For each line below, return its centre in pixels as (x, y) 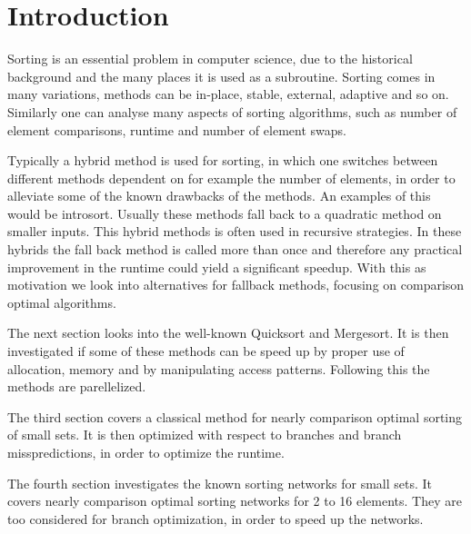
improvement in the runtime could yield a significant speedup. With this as (217, 267)
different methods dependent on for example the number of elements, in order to (231, 178)
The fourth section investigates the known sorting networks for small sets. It (220, 483)
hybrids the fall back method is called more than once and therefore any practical (235, 249)
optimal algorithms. (62, 302)
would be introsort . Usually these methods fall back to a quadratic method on (225, 213)
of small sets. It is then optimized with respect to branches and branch (205, 435)
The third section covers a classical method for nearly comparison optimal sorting (235, 416)
